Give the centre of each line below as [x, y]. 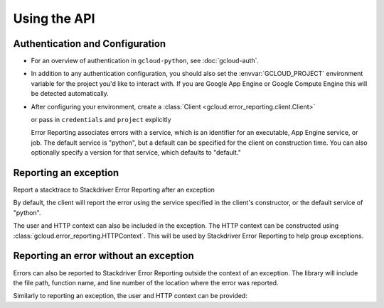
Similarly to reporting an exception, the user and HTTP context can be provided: [130, 296]
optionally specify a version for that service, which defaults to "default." [136, 153]
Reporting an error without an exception [104, 256]
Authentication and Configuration [90, 44]
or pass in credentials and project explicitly [101, 120]
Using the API [54, 18]
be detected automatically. [70, 94]
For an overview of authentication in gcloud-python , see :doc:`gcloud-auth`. [145, 61]
